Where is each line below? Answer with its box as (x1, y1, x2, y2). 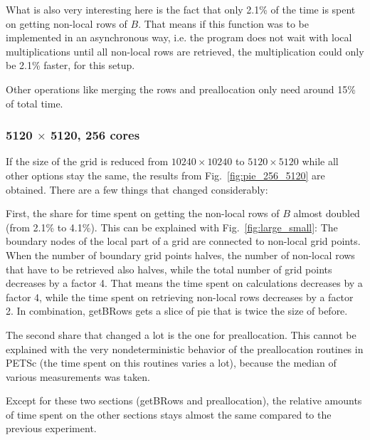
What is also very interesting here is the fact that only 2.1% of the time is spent (6, 2, 356, 16)
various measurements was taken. (6, 369, 150, 384)
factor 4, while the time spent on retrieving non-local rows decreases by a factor (6, 289, 354, 304)
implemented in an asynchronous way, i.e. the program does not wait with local (6, 30, 352, 45)
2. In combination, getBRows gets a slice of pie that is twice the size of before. (6, 303, 348, 318)
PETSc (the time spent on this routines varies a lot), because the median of (6, 355, 337, 370)
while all (302, 154, 339, 169)
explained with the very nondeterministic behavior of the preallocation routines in (6, 341, 364, 356)
